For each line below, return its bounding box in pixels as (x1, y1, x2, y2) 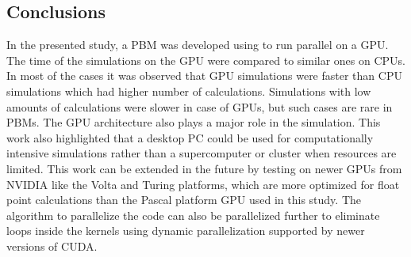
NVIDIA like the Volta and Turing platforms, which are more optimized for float (6, 176, 400, 192)
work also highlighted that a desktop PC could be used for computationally (6, 129, 374, 146)
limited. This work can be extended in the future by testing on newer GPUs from (6, 160, 402, 176)
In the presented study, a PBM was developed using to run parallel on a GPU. (6, 36, 389, 53)
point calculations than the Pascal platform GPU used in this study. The (6, 191, 362, 208)
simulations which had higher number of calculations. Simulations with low (6, 82, 371, 99)
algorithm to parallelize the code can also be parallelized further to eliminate (6, 206, 380, 223)
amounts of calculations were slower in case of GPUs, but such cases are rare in (6, 98, 393, 115)
